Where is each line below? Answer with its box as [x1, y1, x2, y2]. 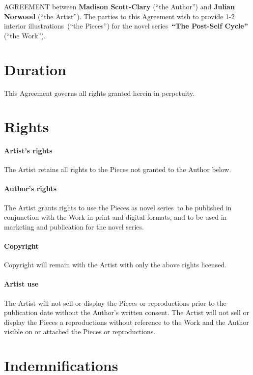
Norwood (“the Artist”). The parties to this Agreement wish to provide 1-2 [4, 11, 235, 21]
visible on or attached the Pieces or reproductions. [4, 326, 156, 337]
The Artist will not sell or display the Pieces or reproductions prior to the [4, 297, 226, 308]
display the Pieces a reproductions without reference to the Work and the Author [4, 317, 249, 327]
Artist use [4, 279, 39, 289]
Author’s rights [4, 183, 57, 194]
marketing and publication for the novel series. [4, 221, 144, 231]
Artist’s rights [4, 145, 53, 156]
